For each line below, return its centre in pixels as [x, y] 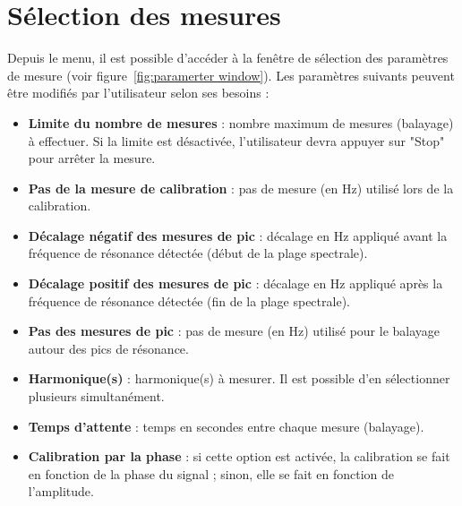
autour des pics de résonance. [108, 348]
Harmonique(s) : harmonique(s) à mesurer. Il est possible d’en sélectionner [239, 378]
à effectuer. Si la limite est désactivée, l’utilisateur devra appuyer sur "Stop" [236, 140]
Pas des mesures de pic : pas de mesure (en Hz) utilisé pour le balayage [234, 331]
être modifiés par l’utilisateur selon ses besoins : [138, 93]
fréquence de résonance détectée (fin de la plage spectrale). [189, 300]
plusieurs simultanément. [96, 396]
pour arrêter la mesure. [92, 158]
